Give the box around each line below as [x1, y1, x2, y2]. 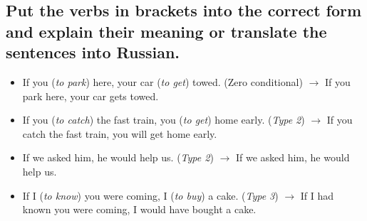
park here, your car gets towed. [22, 88, 159, 103]
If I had [300, 188, 334, 203]
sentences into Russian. [6, 41, 180, 63]
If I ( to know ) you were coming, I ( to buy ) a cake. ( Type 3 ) [22, 188, 279, 203]
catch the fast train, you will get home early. [22, 126, 217, 141]
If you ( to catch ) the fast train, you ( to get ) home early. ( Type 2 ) [22, 112, 305, 127]
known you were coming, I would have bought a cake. [22, 202, 257, 217]
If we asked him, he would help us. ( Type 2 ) [22, 150, 214, 165]
